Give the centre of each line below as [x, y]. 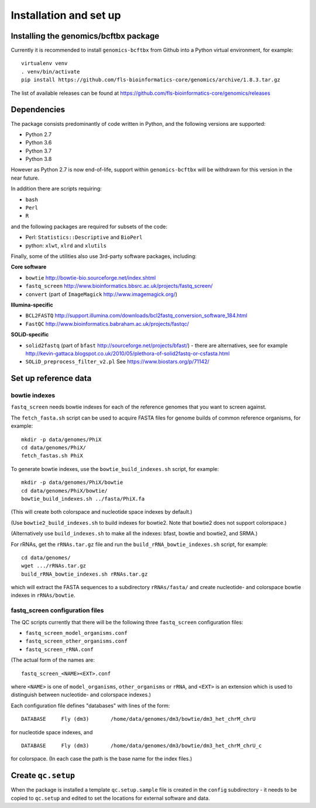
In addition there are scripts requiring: [56, 189]
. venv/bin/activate [51, 71]
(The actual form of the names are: [53, 660]
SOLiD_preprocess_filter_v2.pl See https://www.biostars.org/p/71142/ [118, 362]
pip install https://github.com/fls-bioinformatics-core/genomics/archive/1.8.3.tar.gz [151, 80]
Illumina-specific [32, 305]
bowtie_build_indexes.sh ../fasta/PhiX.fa [83, 498]
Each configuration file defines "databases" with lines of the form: [90, 706]
